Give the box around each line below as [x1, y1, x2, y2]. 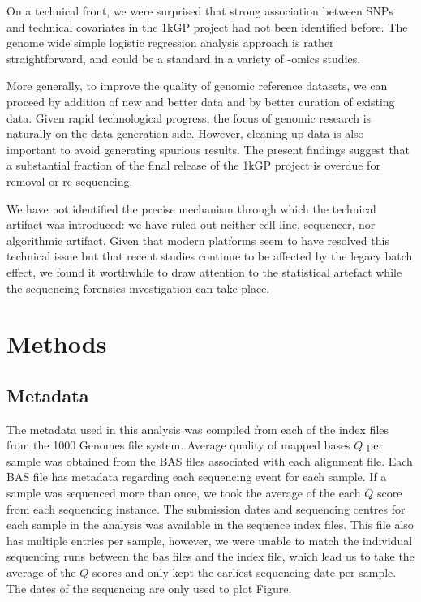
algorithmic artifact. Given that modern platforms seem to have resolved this [6, 231, 389, 248]
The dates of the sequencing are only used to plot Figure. [6, 579, 292, 596]
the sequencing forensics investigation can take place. [6, 279, 270, 296]
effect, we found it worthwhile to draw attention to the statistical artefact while [6, 263, 402, 280]
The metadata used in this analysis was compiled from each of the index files [6, 420, 389, 437]
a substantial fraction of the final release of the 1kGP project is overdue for [6, 157, 380, 174]
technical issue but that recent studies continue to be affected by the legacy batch [6, 247, 413, 264]
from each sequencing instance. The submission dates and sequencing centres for [6, 500, 406, 517]
